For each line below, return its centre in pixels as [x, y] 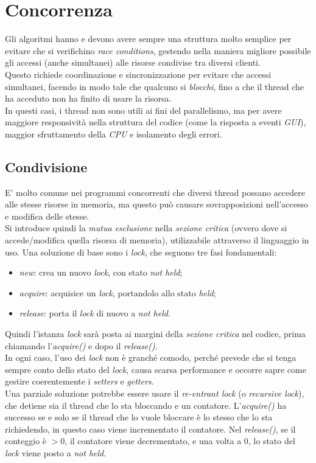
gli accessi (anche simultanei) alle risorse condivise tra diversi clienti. [133, 62]
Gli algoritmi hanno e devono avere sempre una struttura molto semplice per [148, 39]
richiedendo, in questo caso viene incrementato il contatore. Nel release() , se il [150, 429]
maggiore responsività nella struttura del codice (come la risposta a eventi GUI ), [156, 122]
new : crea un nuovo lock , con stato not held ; [101, 272]
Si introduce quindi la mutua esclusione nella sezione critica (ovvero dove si [146, 228]
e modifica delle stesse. [47, 216]
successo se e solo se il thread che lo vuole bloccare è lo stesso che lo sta [139, 417]
